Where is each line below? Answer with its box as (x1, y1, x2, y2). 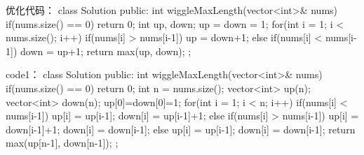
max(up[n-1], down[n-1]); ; (6, 135, 119, 150)
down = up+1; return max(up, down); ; (20, 43, 191, 58)
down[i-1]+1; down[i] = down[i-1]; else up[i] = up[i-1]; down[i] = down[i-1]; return (6, 121, 356, 136)
